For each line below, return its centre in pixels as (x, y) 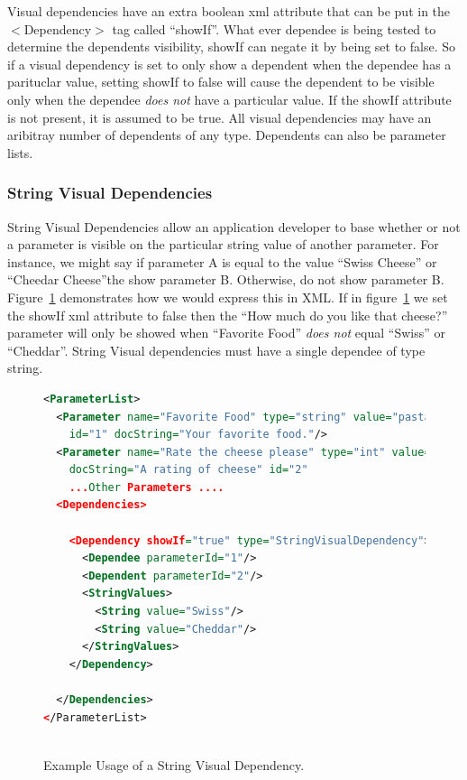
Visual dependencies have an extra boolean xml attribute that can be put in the (229, 11)
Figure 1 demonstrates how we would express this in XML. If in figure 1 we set (228, 297)
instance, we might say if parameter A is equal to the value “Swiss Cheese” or (222, 261)
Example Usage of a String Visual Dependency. (174, 764)
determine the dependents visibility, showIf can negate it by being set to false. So (232, 46)
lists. (20, 152)
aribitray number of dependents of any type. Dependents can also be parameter (227, 135)
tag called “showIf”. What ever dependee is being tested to (274, 28)
